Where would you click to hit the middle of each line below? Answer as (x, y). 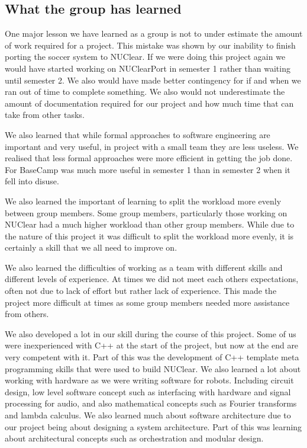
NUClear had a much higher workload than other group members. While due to (150, 224)
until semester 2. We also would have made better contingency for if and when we (153, 80)
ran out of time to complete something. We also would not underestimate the (145, 92)
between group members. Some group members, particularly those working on (146, 212)
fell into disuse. (32, 181)
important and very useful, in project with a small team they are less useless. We (152, 146)
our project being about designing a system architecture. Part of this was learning (153, 426)
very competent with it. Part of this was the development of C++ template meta (152, 357)
